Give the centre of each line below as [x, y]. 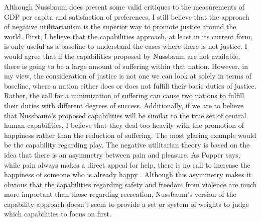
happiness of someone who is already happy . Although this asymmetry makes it [128, 174]
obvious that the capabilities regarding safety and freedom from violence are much [130, 184]
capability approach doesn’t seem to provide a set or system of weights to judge [126, 204]
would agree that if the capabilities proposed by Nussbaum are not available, [122, 56]
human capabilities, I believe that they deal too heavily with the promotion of [124, 125]
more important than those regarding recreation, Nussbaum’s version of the [120, 194]
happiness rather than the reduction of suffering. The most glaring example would [130, 135]
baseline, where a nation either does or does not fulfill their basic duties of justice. [130, 85]
